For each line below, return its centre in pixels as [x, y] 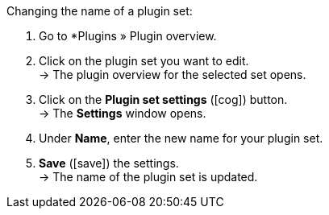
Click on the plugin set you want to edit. [144, 61]
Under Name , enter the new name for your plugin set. [181, 138]
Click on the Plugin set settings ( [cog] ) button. [163, 99]
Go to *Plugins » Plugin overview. [128, 36]
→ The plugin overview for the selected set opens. [173, 74]
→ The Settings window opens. [123, 113]
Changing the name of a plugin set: [100, 11]
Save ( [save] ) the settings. [109, 163]
